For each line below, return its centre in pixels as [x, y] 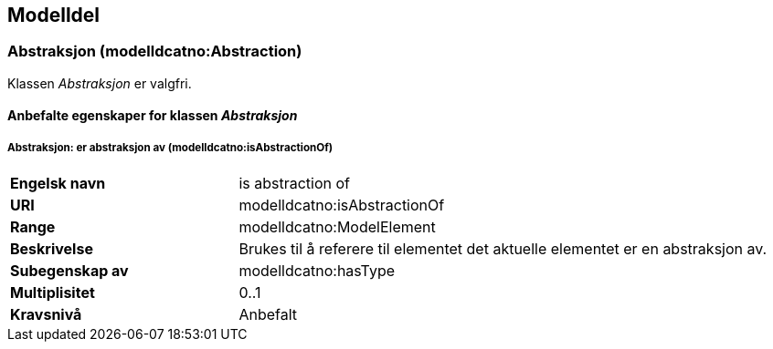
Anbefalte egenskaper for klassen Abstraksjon [153, 116]
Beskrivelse [52, 249]
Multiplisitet [53, 293]
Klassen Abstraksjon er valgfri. [100, 83]
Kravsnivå [46, 315]
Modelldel [54, 15]
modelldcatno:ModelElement [337, 227]
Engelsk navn [58, 184]
